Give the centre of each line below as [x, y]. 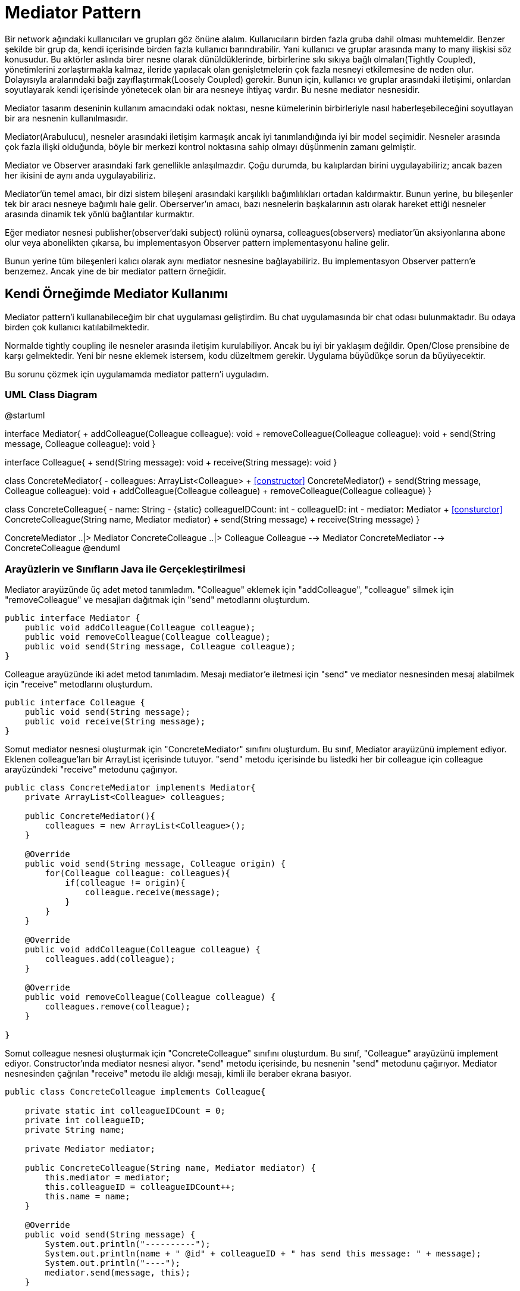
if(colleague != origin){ [125, 883]
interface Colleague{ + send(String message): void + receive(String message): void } [171, 462]
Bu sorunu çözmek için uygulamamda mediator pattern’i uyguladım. [137, 374]
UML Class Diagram [51, 394]
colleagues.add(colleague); [110, 959]
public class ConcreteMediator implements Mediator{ [130, 788]
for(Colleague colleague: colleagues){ [138, 873]
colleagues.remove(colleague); [118, 1007]
